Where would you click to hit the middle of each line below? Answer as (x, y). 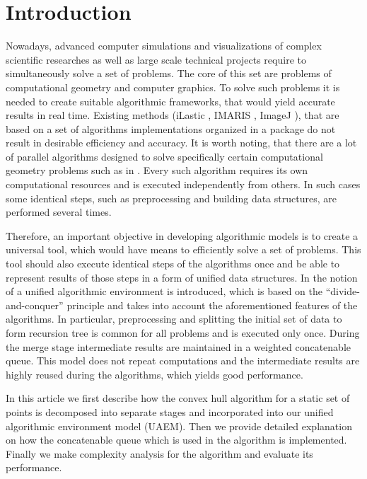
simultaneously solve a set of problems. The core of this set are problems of (169, 73)
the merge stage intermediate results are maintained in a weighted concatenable (178, 346)
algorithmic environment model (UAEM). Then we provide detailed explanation (179, 426)
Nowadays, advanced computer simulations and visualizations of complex (164, 46)
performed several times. (59, 212)
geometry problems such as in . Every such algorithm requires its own (157, 170)
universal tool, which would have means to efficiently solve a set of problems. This (183, 249)
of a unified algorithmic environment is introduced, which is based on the (164, 291)
